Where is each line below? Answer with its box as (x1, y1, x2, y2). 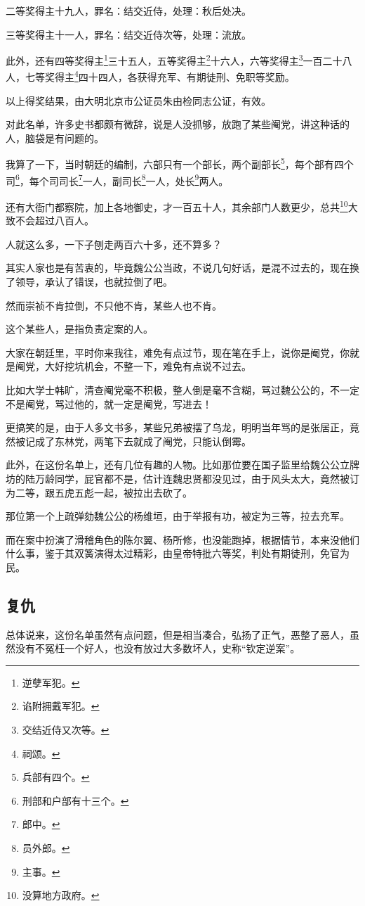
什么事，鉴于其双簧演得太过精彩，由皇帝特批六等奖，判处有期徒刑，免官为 (6, 546, 350, 561)
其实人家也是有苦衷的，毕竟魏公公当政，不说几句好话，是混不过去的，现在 (6, 260, 350, 275)
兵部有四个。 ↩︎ (22, 770, 90, 784)
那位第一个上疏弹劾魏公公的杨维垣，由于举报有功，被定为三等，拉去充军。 (6, 509, 350, 523)
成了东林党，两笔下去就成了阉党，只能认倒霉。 (34, 433, 251, 448)
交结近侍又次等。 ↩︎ (22, 722, 109, 737)
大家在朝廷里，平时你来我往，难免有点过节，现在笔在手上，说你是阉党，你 (6, 345, 350, 359)
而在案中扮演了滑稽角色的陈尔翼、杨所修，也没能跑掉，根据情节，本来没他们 (6, 532, 359, 547)
